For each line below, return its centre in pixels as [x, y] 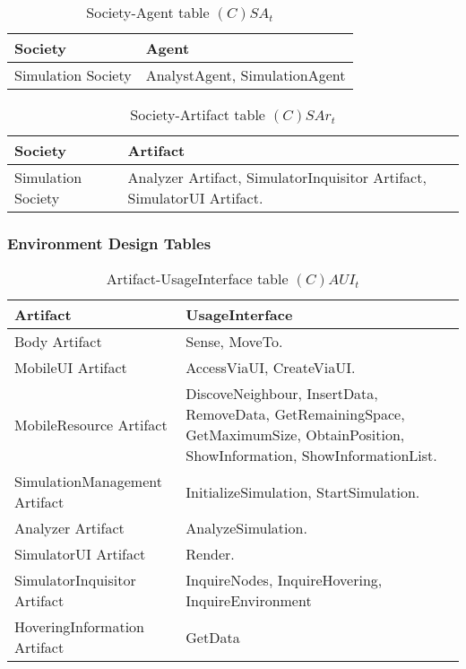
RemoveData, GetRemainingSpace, [295, 414]
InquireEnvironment [249, 601]
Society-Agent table [148, 12]
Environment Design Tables [109, 243]
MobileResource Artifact [91, 424]
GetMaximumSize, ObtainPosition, [295, 435]
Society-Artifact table [198, 114]
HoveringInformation [80, 627]
